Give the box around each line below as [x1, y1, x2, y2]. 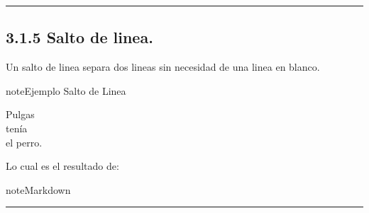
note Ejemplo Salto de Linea [6, 83, 126, 98]
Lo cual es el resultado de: [6, 159, 119, 173]
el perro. [6, 134, 43, 149]
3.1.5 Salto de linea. [6, 26, 153, 48]
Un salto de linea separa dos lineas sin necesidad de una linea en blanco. [6, 59, 320, 74]
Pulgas [6, 107, 35, 122]
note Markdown [6, 182, 71, 197]
